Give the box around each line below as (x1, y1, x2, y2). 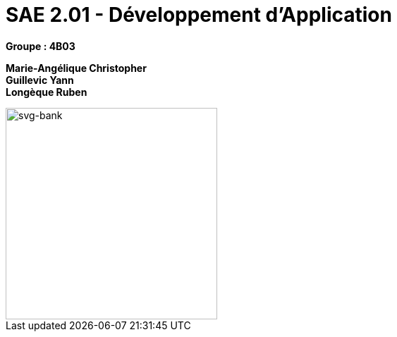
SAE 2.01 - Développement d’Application (6, 3, 392, 27)
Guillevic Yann (6, 73, 74, 86)
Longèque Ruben (6, 85, 87, 98)
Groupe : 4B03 (6, 39, 75, 52)
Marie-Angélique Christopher (6, 61, 147, 74)
